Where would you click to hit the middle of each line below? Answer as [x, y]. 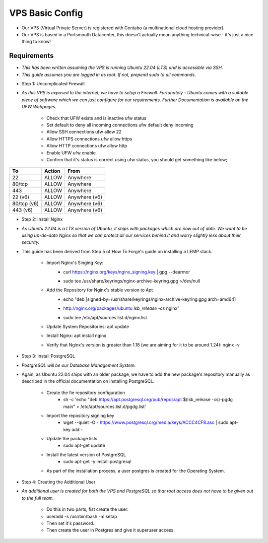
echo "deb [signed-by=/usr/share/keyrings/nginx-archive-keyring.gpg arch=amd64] [150, 299]
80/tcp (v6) [26, 204]
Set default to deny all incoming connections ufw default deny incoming [120, 125]
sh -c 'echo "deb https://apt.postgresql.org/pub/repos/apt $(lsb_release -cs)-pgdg [148, 400]
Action [52, 171]
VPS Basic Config [46, 13]
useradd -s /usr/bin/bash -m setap [82, 516]
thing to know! [36, 42]
